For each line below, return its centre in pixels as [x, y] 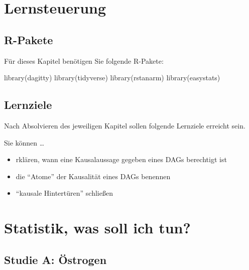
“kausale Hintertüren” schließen [64, 193]
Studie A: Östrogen [55, 259]
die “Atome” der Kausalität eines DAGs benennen [93, 176]
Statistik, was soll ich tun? [97, 228]
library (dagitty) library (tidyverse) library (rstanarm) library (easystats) [112, 78]
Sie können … [24, 142]
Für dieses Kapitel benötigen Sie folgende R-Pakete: [84, 60]
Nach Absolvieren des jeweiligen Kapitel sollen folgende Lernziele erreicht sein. [125, 125]
